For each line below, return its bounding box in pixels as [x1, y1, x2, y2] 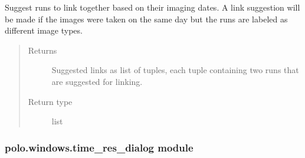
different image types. [5, 24, 83, 37]
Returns [28, 44, 57, 56]
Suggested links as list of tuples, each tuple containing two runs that [51, 64, 299, 76]
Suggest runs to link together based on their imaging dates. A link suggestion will [5, 1, 300, 13]
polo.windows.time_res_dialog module [5, 140, 194, 154]
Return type [28, 95, 73, 107]
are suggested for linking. [51, 75, 143, 87]
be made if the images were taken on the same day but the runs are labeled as [5, 12, 288, 25]
